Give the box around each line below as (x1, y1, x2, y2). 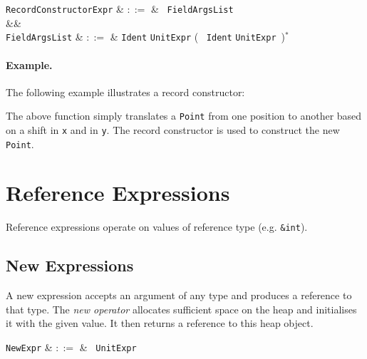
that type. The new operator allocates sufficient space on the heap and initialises (6, 301, 357, 316)
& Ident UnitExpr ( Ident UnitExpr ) (110, 29, 286, 44)
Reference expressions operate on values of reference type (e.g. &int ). (6, 219, 308, 234)
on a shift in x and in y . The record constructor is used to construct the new (6, 122, 340, 137)
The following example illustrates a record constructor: (6, 84, 245, 99)
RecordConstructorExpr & (6, 1, 124, 16)
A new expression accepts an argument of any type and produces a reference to (6, 288, 352, 303)
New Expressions (6, 254, 134, 276)
